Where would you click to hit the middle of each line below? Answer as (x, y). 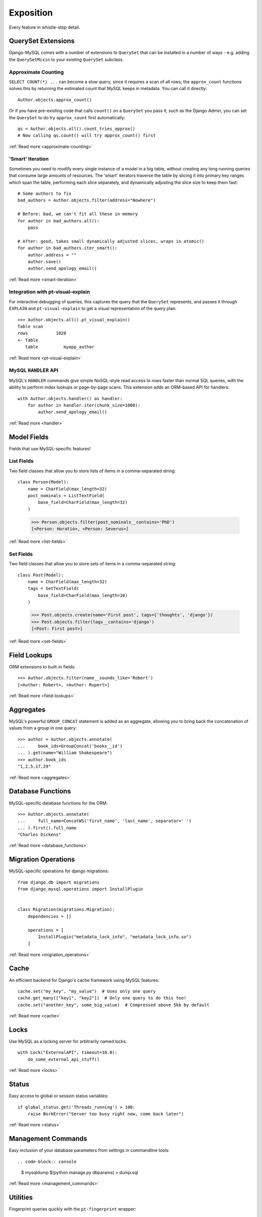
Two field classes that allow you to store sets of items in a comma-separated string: (93, 564)
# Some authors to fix (45, 194)
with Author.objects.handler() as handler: (70, 398)
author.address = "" (52, 255)
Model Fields (29, 437)
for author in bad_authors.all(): (58, 221)
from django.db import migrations (58, 882)
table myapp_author (60, 347)
